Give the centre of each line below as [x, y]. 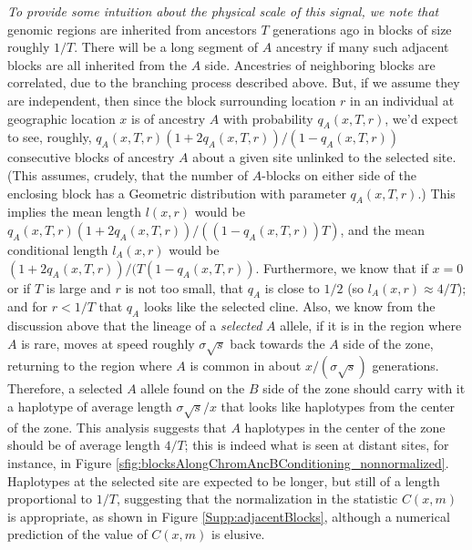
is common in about [246, 366]
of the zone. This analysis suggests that [117, 427]
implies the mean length [75, 212]
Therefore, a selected [65, 388]
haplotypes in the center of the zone [345, 427]
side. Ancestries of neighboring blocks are [320, 64]
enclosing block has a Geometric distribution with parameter [177, 193]
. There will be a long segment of [166, 47]
